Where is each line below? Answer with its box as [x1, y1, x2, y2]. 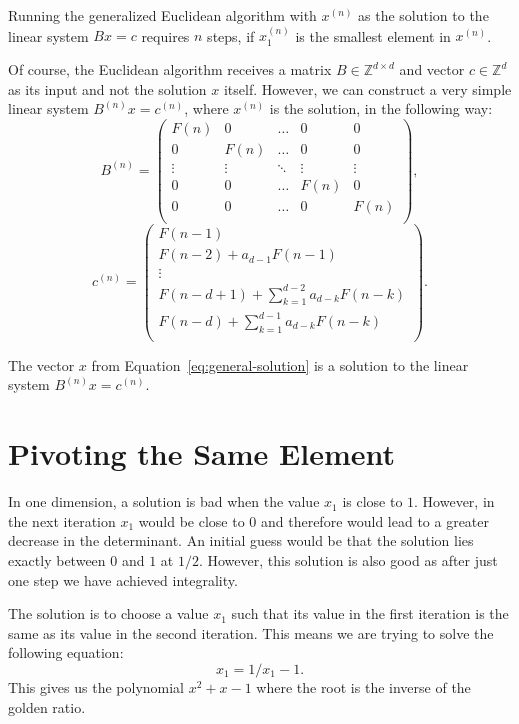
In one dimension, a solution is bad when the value [8, 491, 320, 512]
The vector [8, 354, 75, 375]
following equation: [8, 642, 124, 663]
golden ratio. [8, 696, 86, 717]
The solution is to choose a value [8, 603, 209, 624]
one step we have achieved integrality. [8, 569, 238, 590]
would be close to [138, 510, 245, 531]
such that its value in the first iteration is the [231, 603, 509, 624]
